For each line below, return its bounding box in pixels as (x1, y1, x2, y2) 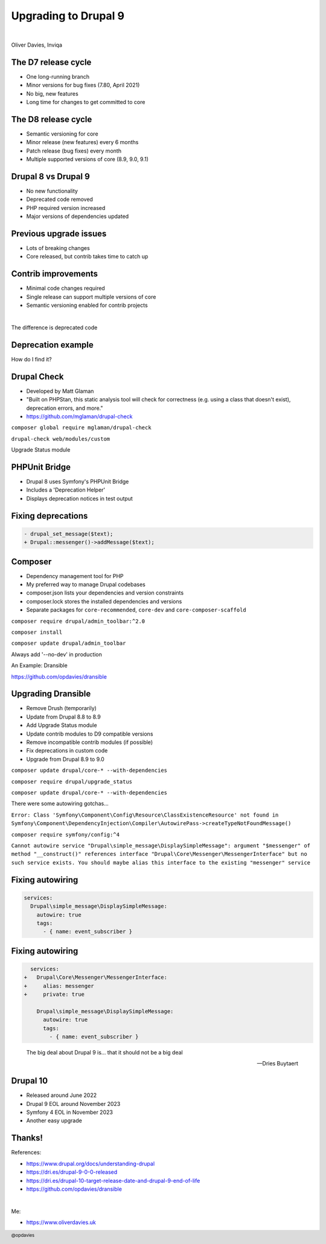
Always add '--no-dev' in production (11, 651, 103, 658)
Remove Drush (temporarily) (26, 705, 97, 712)
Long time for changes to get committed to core (26, 99, 145, 106)
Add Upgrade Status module (26, 722, 97, 729)
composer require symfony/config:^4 (11, 831, 120, 838)
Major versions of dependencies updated (26, 212, 129, 220)
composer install (11, 629, 63, 636)
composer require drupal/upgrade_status (11, 778, 133, 785)
